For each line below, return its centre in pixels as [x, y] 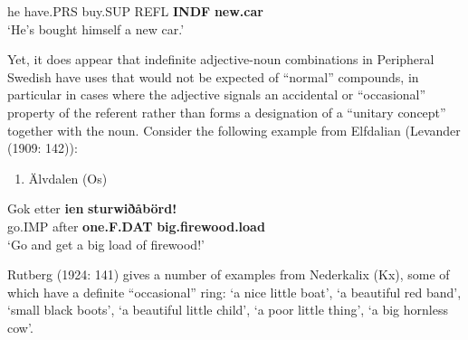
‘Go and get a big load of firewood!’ [106, 244]
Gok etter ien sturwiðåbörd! [92, 208]
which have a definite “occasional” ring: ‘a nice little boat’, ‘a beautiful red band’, [234, 292]
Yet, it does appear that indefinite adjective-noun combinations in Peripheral [221, 59]
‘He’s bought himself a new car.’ [96, 28]
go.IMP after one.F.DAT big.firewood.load [136, 226]
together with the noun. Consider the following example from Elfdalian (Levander [234, 130]
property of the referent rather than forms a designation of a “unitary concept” [227, 112]
